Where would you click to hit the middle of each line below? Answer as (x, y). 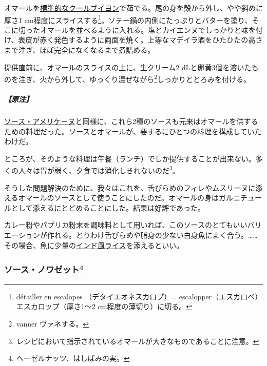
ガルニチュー (241, 198)
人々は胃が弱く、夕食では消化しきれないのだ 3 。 (99, 170)
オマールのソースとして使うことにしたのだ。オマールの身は (119, 198)
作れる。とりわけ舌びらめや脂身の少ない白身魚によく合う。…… (152, 235)
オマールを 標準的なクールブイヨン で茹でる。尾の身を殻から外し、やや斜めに (133, 8)
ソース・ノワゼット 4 (44, 269)
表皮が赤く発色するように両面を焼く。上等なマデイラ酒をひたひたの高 (137, 40)
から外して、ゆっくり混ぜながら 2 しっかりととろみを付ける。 (149, 78)
